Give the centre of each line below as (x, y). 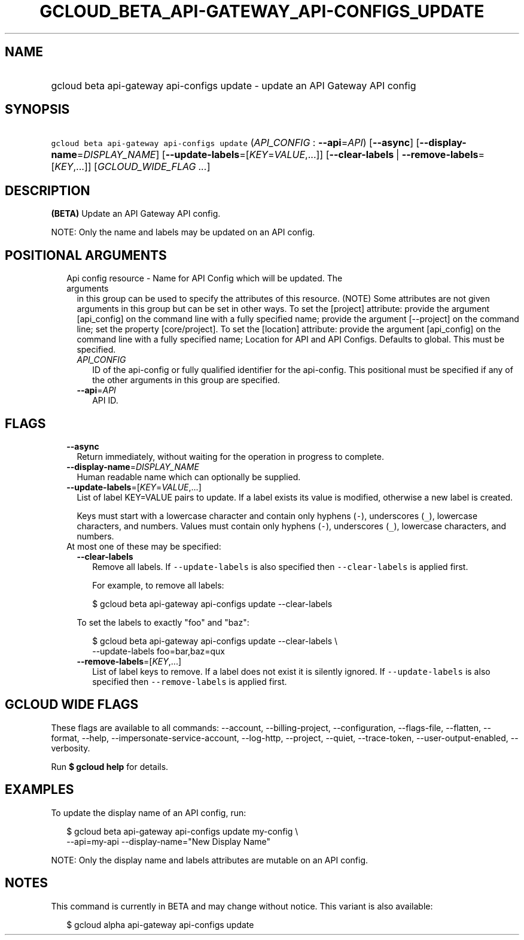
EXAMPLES (39, 790)
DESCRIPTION (48, 190)
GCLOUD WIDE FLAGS (72, 705)
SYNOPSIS (37, 110)
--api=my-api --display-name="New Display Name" (168, 841)
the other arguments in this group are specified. (186, 380)
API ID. (105, 401)
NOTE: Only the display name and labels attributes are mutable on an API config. (210, 860)
